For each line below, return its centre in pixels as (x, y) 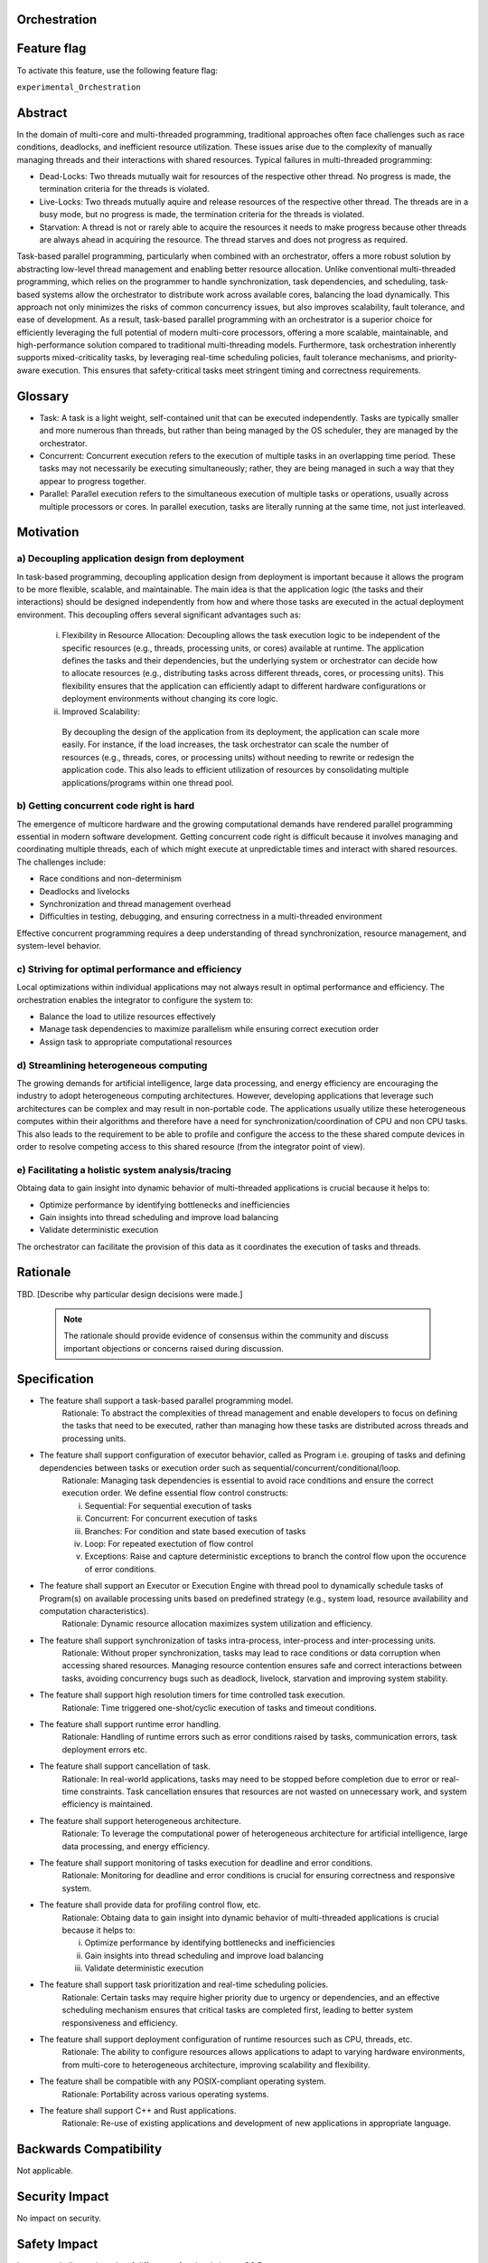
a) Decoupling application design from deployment (131, 559)
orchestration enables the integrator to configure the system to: (135, 999)
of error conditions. (121, 1569)
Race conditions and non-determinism (111, 879)
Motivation (48, 533)
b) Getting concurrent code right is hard (106, 806)
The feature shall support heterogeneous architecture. (140, 1820)
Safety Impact (57, 2244)
